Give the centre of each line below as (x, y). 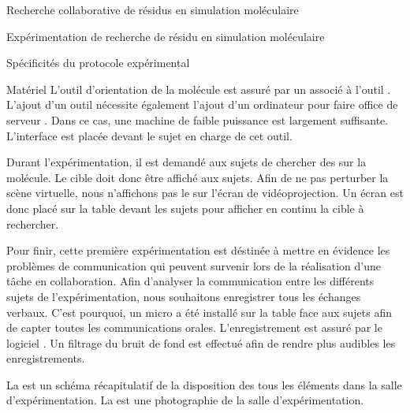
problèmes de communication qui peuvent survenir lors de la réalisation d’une (194, 265)
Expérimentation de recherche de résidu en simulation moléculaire (166, 36)
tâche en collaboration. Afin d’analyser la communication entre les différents (190, 281)
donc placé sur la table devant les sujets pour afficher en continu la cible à (185, 208)
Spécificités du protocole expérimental (98, 63)
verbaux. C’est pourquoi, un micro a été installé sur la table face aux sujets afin (199, 312)
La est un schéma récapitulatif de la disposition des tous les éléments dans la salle (204, 384)
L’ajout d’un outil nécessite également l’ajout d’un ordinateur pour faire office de (202, 104)
